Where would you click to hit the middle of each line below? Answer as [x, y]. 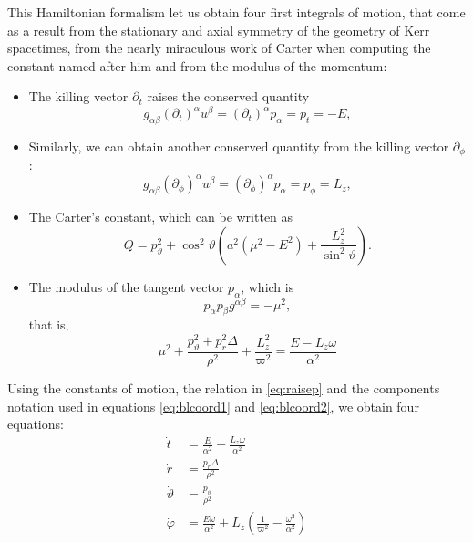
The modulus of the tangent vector [126, 286]
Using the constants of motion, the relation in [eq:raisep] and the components [224, 387]
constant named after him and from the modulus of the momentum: [197, 65]
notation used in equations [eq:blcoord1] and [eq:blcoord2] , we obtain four [213, 406]
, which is [267, 286]
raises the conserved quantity [228, 96]
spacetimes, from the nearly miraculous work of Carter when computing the [219, 48]
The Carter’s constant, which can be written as [161, 217]
